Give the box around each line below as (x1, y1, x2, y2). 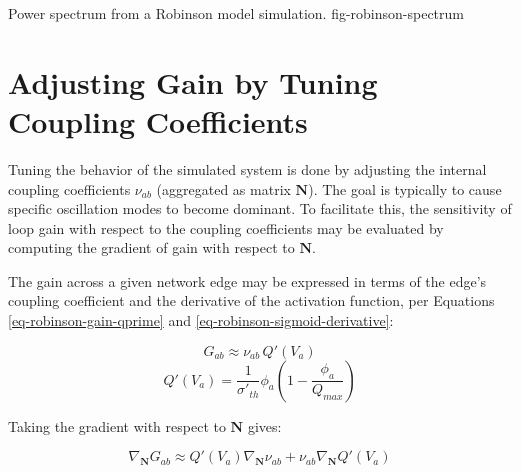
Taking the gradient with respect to (8, 415, 226, 436)
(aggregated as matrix (156, 178, 291, 199)
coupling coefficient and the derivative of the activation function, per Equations (8, 290, 495, 311)
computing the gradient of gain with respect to (8, 237, 295, 258)
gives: (247, 415, 282, 436)
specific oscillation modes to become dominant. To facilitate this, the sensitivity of (8, 198, 512, 219)
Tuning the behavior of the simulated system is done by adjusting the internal (8, 158, 487, 179)
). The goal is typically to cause (308, 178, 502, 199)
